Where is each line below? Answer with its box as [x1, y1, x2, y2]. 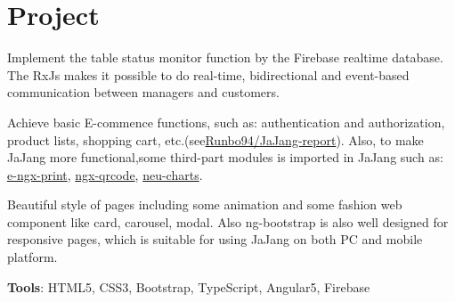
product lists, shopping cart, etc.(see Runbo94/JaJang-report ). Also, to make [7, 130, 424, 149]
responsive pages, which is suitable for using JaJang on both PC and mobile [7, 230, 423, 249]
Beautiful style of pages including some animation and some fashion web [7, 195, 402, 214]
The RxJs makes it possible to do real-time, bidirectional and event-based [7, 65, 410, 84]
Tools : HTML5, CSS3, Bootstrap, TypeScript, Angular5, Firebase [7, 277, 370, 296]
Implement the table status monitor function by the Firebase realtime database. [7, 48, 443, 67]
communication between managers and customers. [7, 83, 280, 102]
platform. [7, 248, 58, 266]
